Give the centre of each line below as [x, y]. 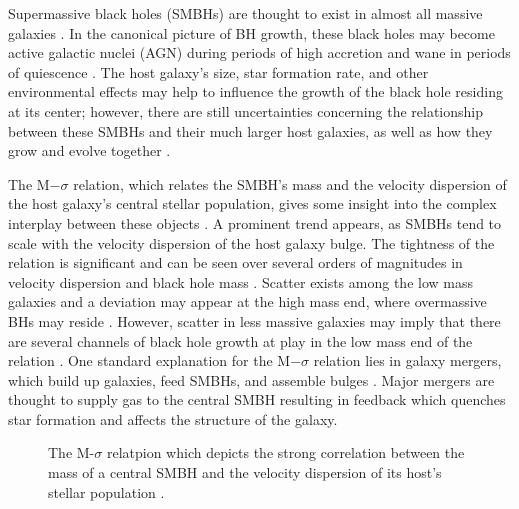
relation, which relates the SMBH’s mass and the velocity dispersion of [290, 183]
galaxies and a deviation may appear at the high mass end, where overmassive [247, 301]
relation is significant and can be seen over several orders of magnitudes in [235, 262]
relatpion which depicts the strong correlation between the [285, 452]
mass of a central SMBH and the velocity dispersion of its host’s [245, 472]
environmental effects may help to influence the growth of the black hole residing [255, 91]
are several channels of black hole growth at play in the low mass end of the [240, 340]
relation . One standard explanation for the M [149, 360]
